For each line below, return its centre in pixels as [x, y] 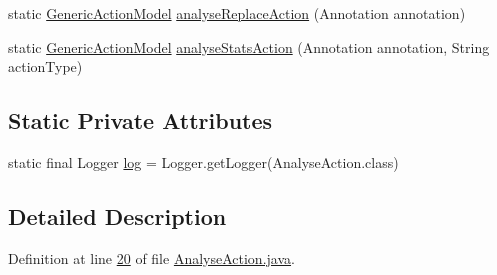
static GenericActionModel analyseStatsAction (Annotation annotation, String [249, 46]
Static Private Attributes [140, 120]
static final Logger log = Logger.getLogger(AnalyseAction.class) [203, 161]
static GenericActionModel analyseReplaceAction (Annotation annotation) [237, 13]
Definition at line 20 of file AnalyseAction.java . [151, 257]
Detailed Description [117, 215]
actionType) [45, 66]
